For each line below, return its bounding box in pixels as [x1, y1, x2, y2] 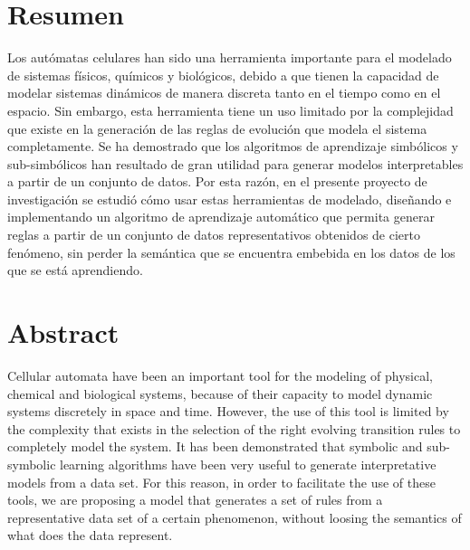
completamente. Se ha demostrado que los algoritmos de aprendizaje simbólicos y [7, 137, 458, 156]
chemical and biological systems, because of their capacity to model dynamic [7, 384, 433, 403]
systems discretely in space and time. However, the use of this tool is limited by [7, 402, 449, 421]
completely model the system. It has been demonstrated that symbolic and [7, 437, 423, 456]
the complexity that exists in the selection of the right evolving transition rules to [7, 419, 461, 438]
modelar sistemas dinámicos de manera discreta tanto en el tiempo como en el [7, 83, 441, 102]
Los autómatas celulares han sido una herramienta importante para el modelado [7, 48, 452, 67]
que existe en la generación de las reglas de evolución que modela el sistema [7, 119, 427, 137]
